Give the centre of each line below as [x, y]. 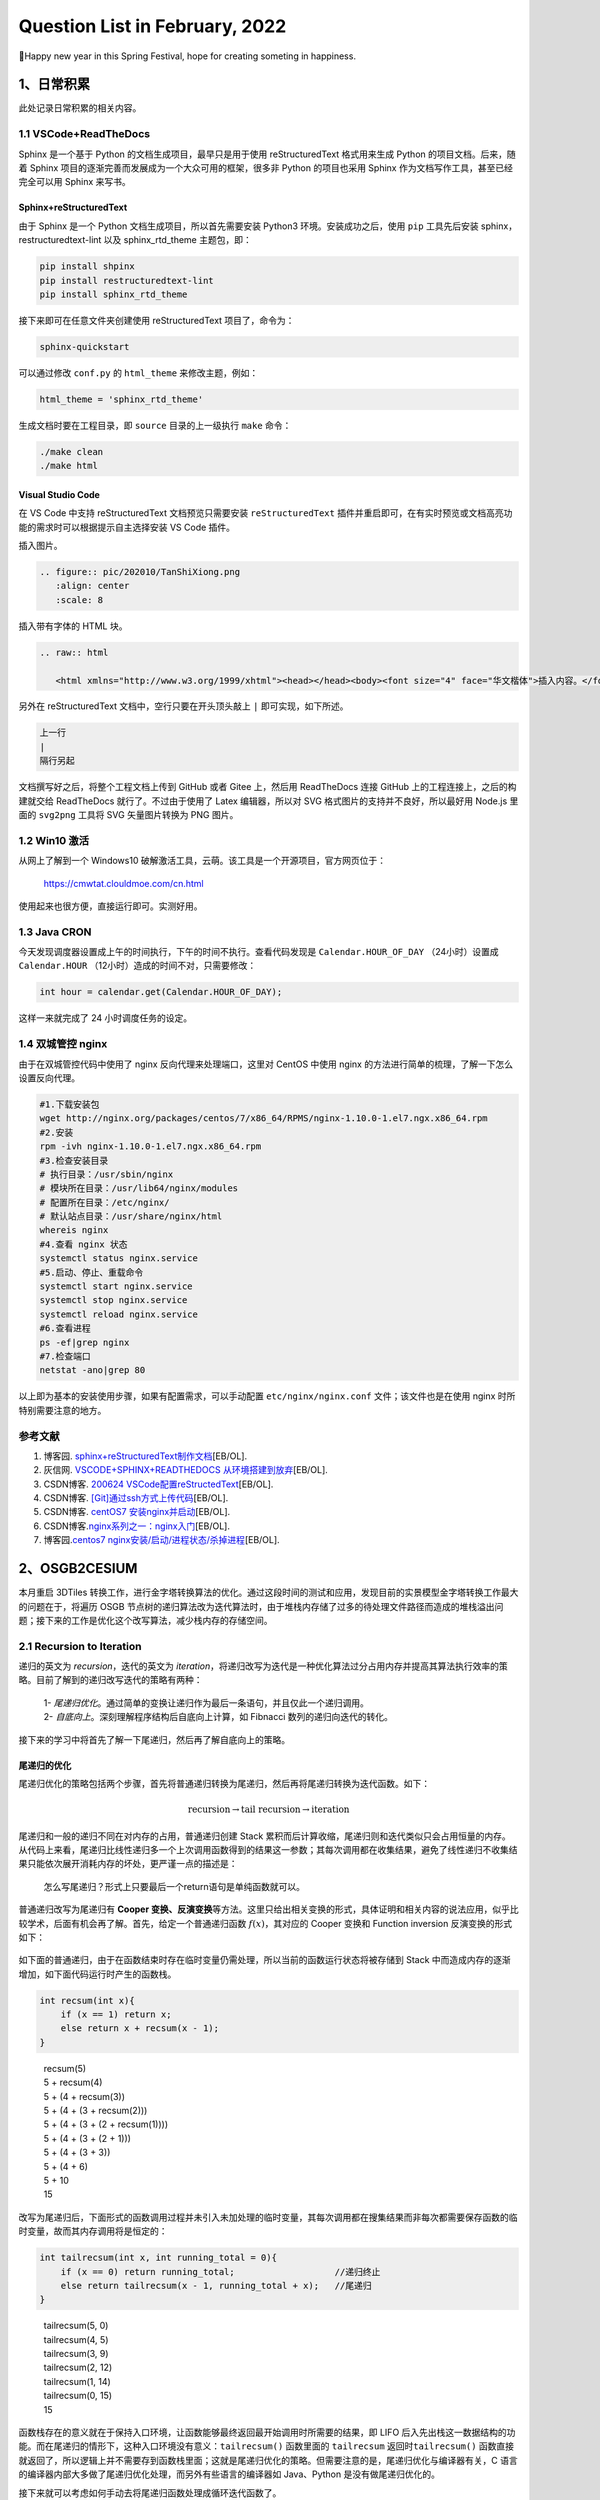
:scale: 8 [79, 599]
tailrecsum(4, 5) [76, 2339]
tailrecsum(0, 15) [78, 2396]
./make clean [71, 451]
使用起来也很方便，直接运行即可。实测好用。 [110, 906]
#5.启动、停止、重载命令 [91, 1272]
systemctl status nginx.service [119, 1258]
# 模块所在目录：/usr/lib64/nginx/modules [139, 1188]
